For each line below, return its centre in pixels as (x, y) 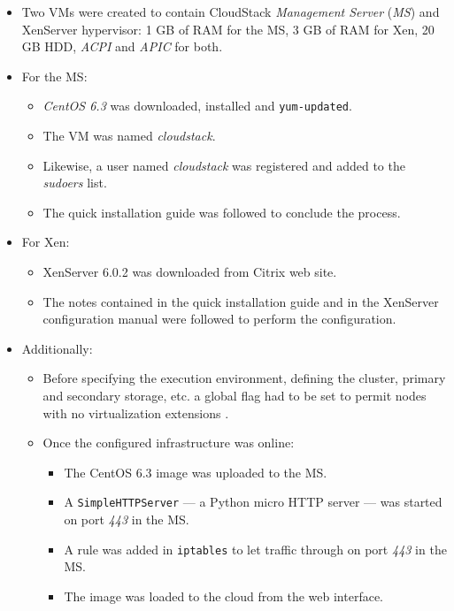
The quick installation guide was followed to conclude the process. (222, 212)
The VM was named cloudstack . (129, 136)
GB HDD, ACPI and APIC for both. (122, 46)
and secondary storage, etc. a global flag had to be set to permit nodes (235, 395)
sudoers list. (75, 183)
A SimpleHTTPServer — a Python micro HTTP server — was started (253, 502)
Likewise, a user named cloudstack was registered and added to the (224, 165)
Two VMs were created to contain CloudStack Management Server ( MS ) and (231, 11)
